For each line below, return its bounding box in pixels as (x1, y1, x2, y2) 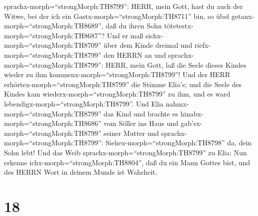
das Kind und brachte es (104, 108, 178, 118)
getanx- (231, 10, 255, 21)
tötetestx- (164, 20, 194, 31)
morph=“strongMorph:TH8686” (4, 118, 102, 128)
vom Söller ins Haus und (104, 118, 179, 128)
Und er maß (107, 30, 143, 40)
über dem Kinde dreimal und (104, 40, 192, 50)
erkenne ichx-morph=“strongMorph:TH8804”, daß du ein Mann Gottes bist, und (4, 157, 251, 167)
